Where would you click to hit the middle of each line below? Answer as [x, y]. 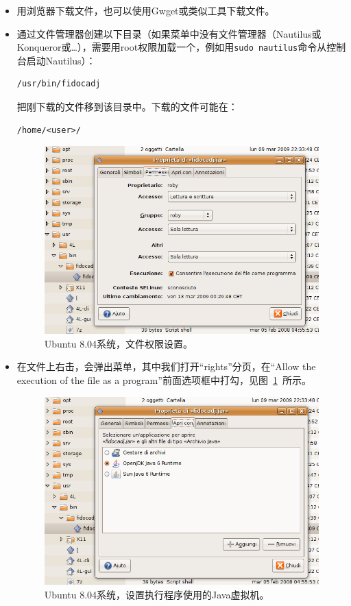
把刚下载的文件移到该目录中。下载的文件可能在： [127, 107]
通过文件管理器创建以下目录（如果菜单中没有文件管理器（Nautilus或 [169, 33]
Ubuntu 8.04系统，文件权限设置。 [119, 343]
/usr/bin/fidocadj [59, 84]
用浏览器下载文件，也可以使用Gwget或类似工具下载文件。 [146, 10]
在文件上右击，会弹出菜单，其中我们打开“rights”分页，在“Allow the [166, 366]
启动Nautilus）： [61, 60]
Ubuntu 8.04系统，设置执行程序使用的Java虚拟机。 [157, 594]
